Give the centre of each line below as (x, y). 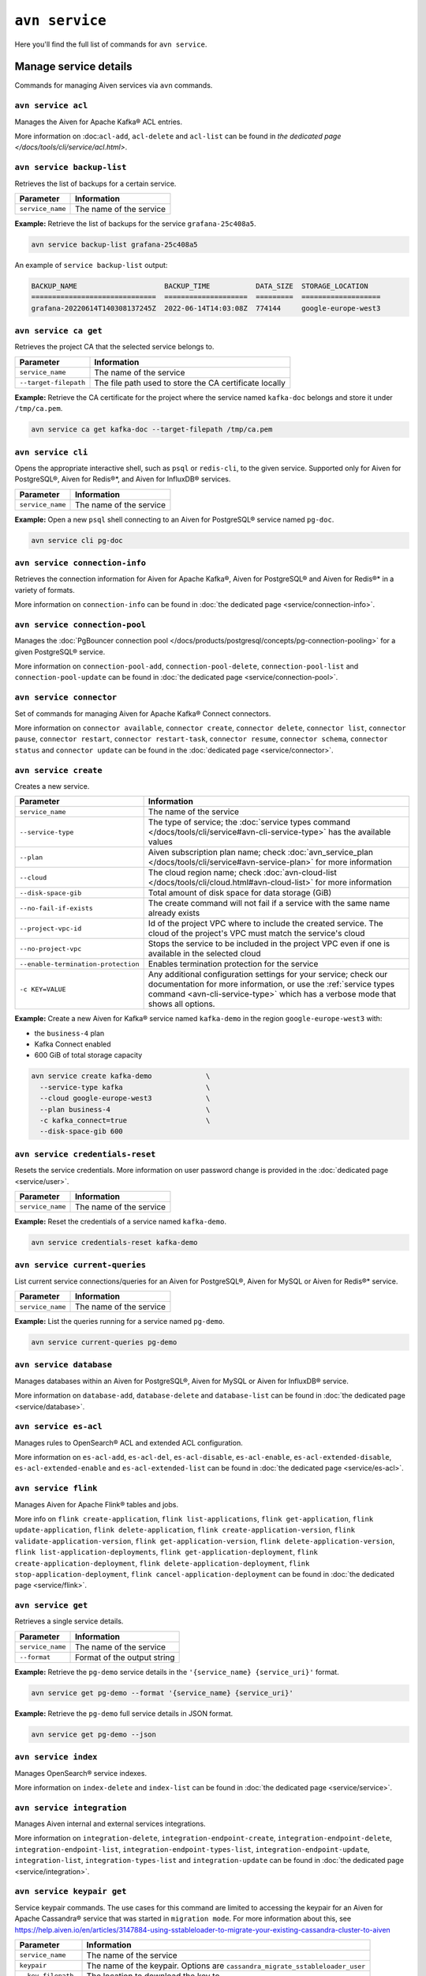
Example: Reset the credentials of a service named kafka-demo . (120, 1221)
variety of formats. (45, 590)
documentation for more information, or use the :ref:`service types (271, 984)
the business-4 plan (69, 1033)
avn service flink (56, 1488)
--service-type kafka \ (125, 1087)
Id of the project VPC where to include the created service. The (265, 923)
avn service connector (66, 698)
